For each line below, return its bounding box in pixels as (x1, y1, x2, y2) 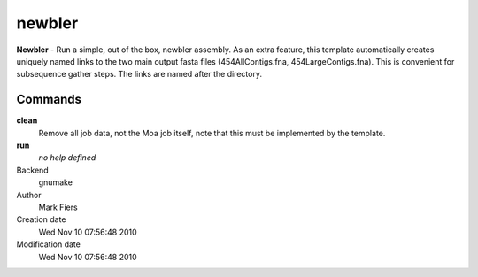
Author (16, 189, 42, 200)
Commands (16, 92, 82, 107)
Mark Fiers (38, 202, 79, 212)
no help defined (38, 152, 96, 163)
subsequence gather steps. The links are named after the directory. (16, 69, 263, 80)
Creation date (16, 214, 66, 225)
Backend (16, 165, 49, 175)
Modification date (16, 239, 81, 250)
